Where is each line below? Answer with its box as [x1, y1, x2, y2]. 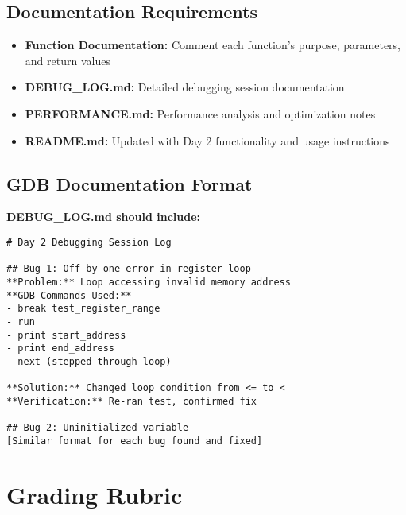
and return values [25, 52, 110, 68]
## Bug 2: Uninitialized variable [6, 422, 189, 434]
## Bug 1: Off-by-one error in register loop [6, 263, 251, 275]
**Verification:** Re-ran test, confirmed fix [6, 395, 257, 407]
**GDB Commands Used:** [6, 289, 132, 301]
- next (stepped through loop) [6, 355, 172, 367]
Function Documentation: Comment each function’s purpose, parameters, [25, 37, 401, 53]
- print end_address [6, 343, 115, 354]
